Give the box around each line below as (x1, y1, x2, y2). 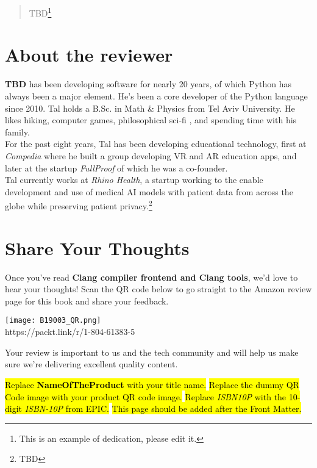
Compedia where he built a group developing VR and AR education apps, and (5, 149, 297, 162)
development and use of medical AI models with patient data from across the (5, 185, 293, 198)
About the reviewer (5, 42, 173, 67)
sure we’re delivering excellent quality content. (5, 358, 178, 370)
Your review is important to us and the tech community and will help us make (5, 345, 299, 358)
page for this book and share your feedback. (5, 294, 169, 307)
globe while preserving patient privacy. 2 (5, 198, 152, 212)
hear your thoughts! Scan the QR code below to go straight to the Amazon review (5, 283, 312, 295)
